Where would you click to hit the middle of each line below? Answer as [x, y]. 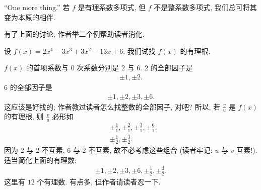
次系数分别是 [98, 68]
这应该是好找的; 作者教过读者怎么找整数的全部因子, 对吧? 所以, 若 [112, 106]
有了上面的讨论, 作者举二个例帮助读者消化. [74, 34]
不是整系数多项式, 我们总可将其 [205, 7]
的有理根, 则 [24, 116]
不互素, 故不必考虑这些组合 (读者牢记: [150, 150]
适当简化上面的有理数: [40, 160]
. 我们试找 [139, 51]
